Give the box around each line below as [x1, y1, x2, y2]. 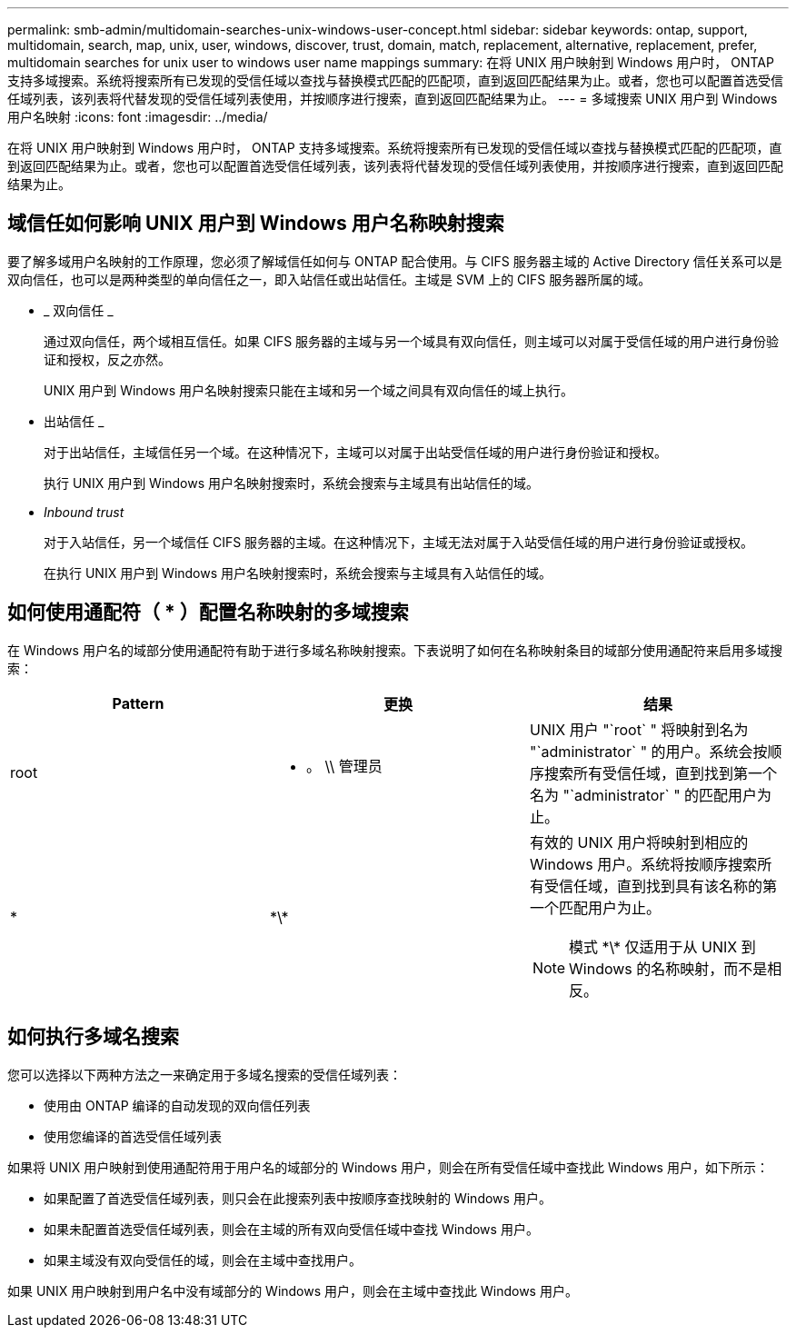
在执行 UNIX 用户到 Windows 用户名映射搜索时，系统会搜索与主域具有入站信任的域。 [44, 564, 552, 581]
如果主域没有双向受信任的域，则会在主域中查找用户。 [44, 1251, 362, 1268]
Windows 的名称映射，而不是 [569, 959, 768, 978]
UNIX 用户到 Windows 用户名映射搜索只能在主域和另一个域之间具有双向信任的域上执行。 [44, 382, 574, 398]
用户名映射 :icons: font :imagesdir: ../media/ [7, 109, 268, 125]
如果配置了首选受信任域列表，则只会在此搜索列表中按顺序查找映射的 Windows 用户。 [44, 1190, 552, 1206]
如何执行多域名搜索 [7, 1025, 179, 1049]
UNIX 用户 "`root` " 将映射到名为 [529, 720, 749, 739]
